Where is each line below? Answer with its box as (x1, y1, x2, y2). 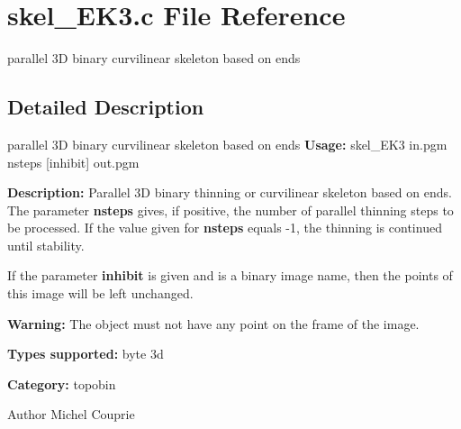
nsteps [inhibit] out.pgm (7, 152, 140, 171)
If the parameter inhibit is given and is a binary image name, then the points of (7, 266, 453, 285)
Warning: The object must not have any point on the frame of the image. (7, 314, 420, 333)
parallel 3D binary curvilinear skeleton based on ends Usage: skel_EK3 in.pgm (7, 134, 447, 153)
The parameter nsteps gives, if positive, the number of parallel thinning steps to (7, 200, 454, 219)
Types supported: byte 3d (7, 344, 164, 363)
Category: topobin (7, 374, 116, 393)
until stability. (7, 235, 85, 254)
